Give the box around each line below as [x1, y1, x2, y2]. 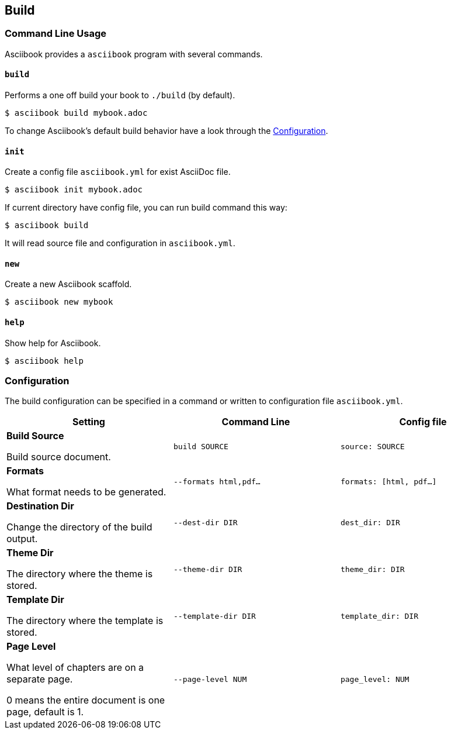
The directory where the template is [6, 615, 164, 627]
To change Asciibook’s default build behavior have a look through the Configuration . [5, 126, 328, 136]
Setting [72, 416, 105, 428]
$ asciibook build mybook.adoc [5, 108, 148, 118]
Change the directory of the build [6, 521, 152, 533]
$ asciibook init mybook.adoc [5, 185, 143, 195]
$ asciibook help [5, 356, 84, 366]
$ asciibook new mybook [5, 297, 113, 307]
